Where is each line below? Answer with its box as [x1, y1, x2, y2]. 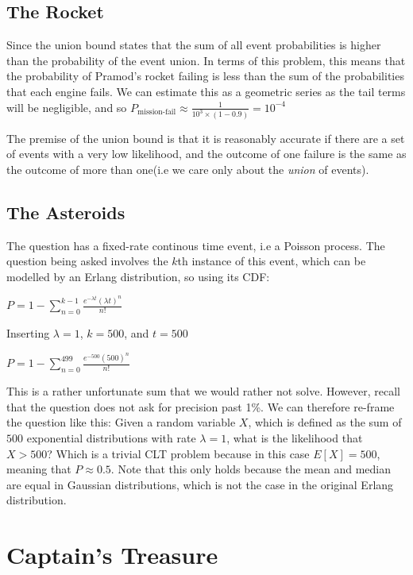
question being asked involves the [6, 253, 168, 269]
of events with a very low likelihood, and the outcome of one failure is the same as [6, 145, 407, 162]
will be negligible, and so [6, 98, 127, 115]
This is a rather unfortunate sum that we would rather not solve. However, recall [6, 383, 401, 399]
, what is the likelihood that [226, 430, 363, 446]
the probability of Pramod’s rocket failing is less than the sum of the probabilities [6, 68, 404, 84]
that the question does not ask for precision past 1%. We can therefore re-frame [6, 398, 395, 415]
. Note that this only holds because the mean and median [110, 461, 391, 477]
